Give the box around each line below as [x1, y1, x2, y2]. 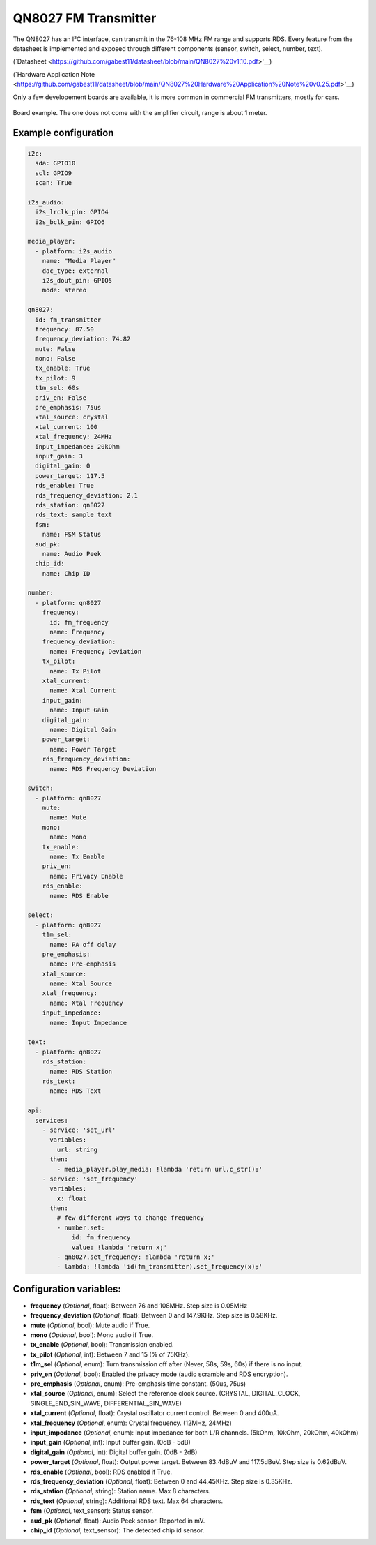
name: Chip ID [42, 569, 91, 577]
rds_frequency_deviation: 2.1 [35, 491, 139, 499]
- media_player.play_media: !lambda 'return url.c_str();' [56, 1165, 263, 1173]
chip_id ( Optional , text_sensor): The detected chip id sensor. [30, 1525, 205, 1535]
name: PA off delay [49, 941, 116, 948]
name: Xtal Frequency [49, 999, 123, 1007]
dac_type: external [42, 267, 109, 275]
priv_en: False [35, 394, 87, 401]
